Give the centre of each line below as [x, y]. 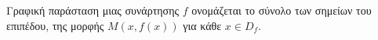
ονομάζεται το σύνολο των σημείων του [282, 10]
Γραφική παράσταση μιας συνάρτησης [93, 10]
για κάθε [202, 25]
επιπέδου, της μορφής [55, 25]
